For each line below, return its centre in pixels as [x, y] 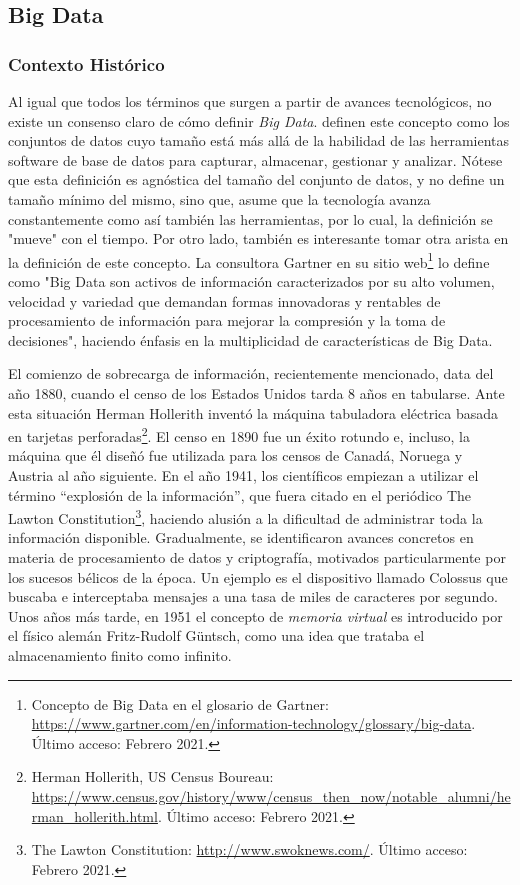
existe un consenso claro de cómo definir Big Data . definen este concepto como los [259, 120]
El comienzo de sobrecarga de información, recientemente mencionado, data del [251, 373]
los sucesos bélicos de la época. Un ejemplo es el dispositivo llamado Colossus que [258, 576]
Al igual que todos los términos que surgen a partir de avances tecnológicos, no [250, 101]
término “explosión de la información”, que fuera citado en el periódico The [240, 494]
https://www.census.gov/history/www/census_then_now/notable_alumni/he [271, 795]
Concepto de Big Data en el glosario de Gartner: [180, 703]
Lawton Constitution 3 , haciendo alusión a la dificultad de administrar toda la [245, 516]
